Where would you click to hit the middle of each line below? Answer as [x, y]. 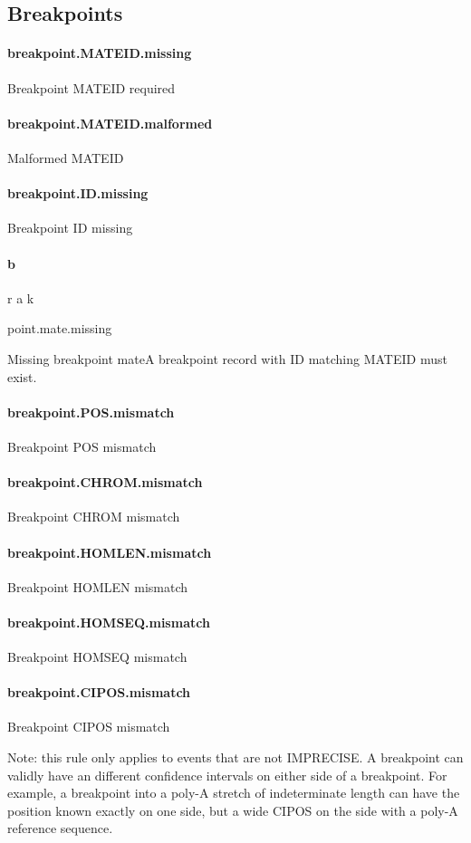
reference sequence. [60, 828]
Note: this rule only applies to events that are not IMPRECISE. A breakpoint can [235, 757]
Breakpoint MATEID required [91, 87]
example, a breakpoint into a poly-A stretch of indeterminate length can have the [234, 793]
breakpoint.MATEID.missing [100, 53]
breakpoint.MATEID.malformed [110, 123]
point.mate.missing [60, 328]
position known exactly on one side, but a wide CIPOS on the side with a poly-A [233, 810]
